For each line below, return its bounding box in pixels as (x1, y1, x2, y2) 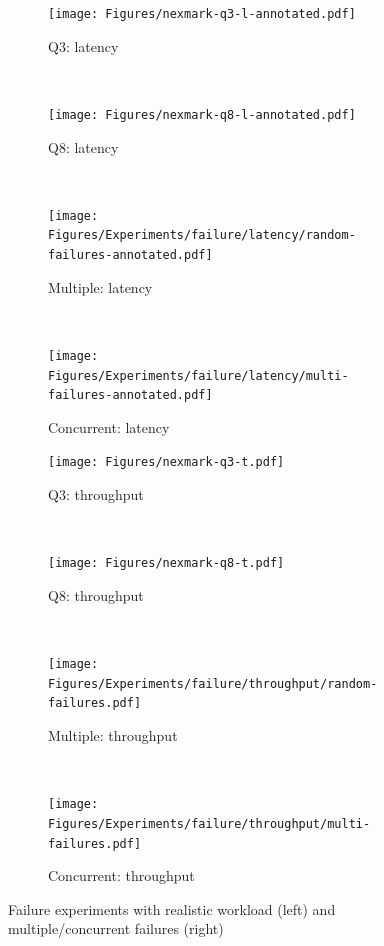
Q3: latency (48, 35, 119, 56)
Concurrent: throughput (48, 865, 195, 886)
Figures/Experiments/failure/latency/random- (48, 228, 356, 243)
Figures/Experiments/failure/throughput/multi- (48, 816, 371, 831)
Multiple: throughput (48, 725, 178, 746)
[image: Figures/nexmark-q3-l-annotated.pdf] (48, 7, 356, 21)
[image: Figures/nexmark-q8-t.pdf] (48, 556, 285, 571)
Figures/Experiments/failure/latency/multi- (48, 368, 349, 383)
